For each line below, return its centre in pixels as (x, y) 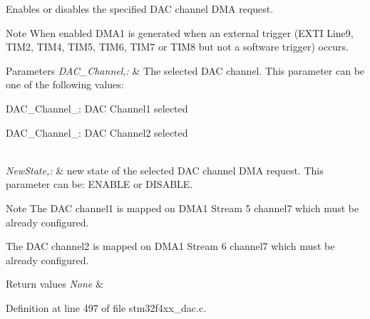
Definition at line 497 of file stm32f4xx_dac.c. (106, 307)
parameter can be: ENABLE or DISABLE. (99, 184)
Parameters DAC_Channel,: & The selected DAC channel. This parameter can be (185, 70)
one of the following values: (65, 84)
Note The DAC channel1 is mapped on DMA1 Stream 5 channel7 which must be (183, 208)
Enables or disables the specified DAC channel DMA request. (140, 9)
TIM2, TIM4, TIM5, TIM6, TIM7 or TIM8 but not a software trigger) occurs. (177, 47)
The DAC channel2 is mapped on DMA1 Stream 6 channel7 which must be (170, 246)
